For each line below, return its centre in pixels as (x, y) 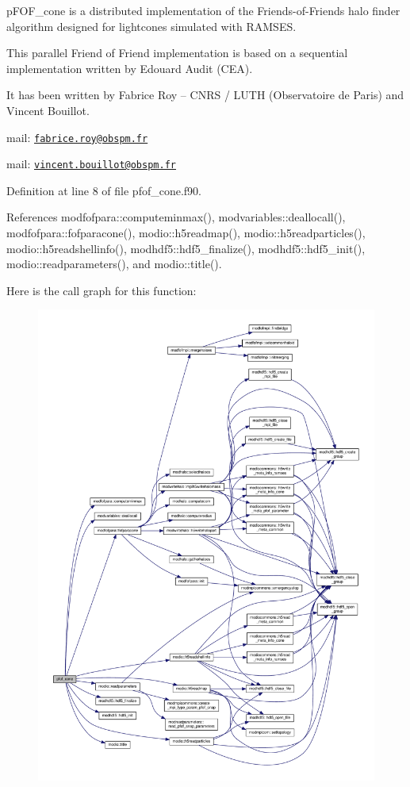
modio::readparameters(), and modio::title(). (114, 264)
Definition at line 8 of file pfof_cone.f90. (104, 190)
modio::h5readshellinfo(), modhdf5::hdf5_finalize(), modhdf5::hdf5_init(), (186, 248)
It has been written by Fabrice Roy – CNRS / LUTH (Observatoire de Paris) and (205, 95)
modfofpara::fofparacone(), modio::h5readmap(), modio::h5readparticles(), (186, 233)
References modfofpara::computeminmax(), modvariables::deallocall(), (176, 217)
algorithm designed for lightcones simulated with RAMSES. (151, 26)
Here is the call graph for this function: (102, 290)
